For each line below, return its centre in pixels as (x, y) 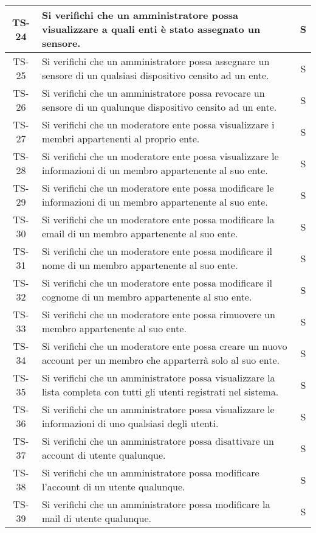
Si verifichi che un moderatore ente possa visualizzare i (158, 124)
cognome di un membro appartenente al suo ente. (147, 297)
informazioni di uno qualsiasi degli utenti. (130, 423)
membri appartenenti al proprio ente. (121, 138)
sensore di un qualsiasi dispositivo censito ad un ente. (155, 75)
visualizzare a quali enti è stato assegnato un (151, 29)
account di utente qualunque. (104, 455)
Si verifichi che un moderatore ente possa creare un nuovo (164, 346)
